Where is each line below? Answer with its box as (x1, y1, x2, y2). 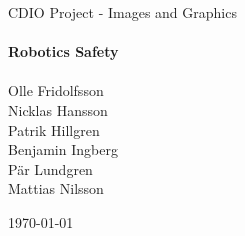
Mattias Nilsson (8, 178, 104, 199)
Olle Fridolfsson (8, 80, 104, 101)
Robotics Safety (8, 41, 119, 62)
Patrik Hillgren (8, 119, 100, 140)
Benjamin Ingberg (8, 139, 118, 160)
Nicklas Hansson (8, 99, 108, 120)
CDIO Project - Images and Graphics (8, 2, 237, 22)
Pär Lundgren (8, 158, 93, 179)
